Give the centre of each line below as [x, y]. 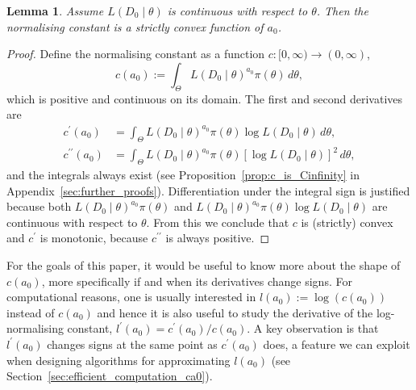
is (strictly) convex [347, 222]
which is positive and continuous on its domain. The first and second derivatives [205, 98]
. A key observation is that [313, 328]
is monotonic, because [94, 238]
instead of [31, 312]
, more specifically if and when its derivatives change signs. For [197, 281]
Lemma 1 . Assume [55, 10]
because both [39, 206]
